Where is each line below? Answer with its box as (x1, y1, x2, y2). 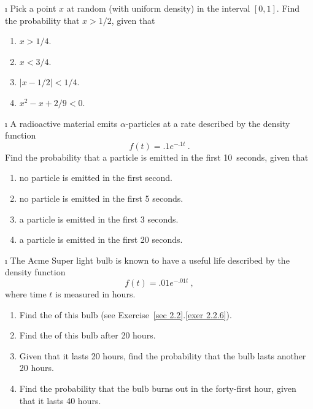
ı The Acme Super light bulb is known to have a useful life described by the (5, 253, 290, 266)
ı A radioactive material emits (5, 117, 118, 129)
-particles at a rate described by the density (125, 117, 290, 129)
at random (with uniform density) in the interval (66, 2, 250, 14)
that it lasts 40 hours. (19, 394, 101, 407)
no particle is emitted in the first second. (19, 171, 172, 184)
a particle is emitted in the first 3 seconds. (19, 212, 179, 225)
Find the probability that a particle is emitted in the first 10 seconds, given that (5, 150, 309, 163)
